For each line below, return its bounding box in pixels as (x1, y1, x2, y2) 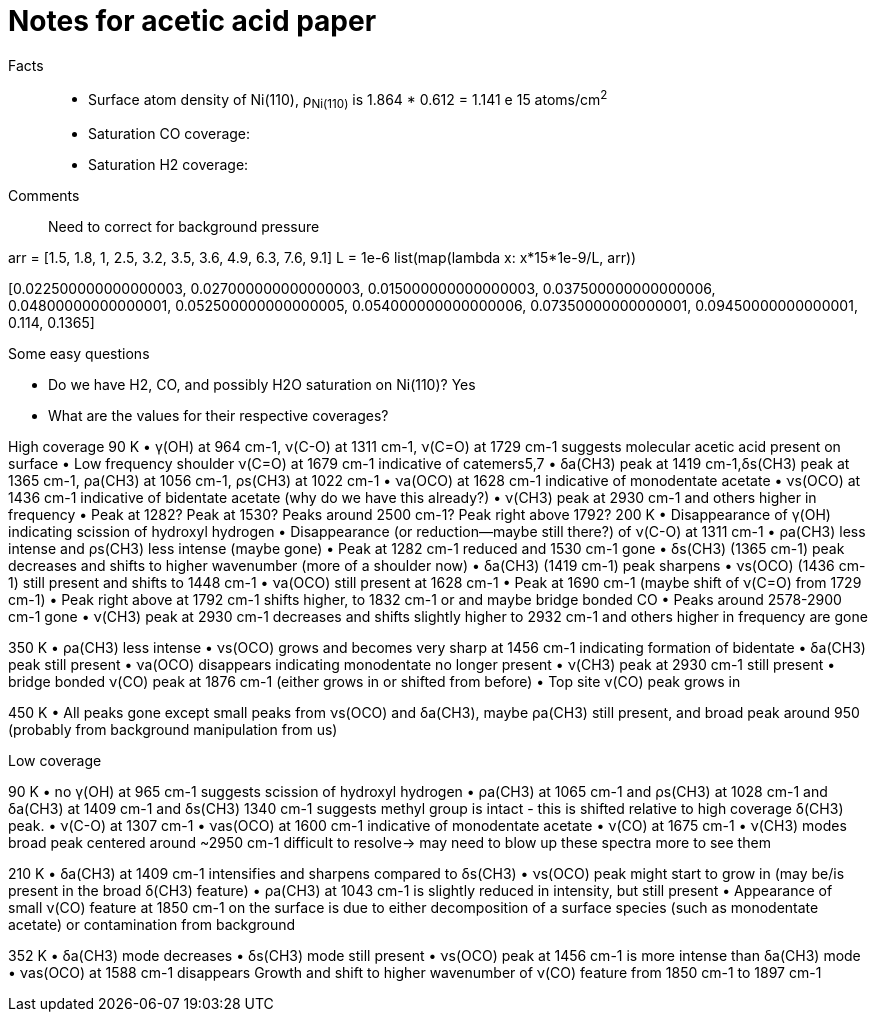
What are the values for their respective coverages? (48, 407, 389, 425)
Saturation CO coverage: (88, 125, 251, 143)
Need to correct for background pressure (48, 218, 320, 236)
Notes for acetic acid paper (8, 4, 377, 38)
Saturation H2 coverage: (88, 156, 249, 174)
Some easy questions (8, 345, 150, 363)
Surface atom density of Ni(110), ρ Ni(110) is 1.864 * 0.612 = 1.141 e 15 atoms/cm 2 (88, 87, 608, 112)
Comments (8, 187, 80, 205)
